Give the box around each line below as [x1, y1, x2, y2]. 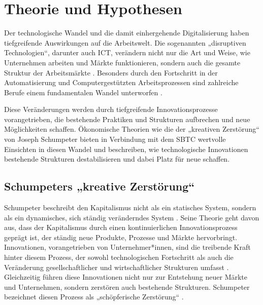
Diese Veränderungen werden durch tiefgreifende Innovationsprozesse [4, 104, 218, 115]
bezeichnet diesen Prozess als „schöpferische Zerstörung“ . [4, 291, 184, 302]
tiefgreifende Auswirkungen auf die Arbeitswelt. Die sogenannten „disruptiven [4, 37, 246, 48]
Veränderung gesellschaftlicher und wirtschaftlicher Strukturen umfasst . [4, 261, 229, 272]
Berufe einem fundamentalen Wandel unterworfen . [4, 87, 162, 97]
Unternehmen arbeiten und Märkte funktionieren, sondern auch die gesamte [4, 57, 241, 67]
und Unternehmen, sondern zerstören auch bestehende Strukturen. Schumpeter [4, 281, 250, 292]
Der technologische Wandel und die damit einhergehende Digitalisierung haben [4, 27, 249, 38]
